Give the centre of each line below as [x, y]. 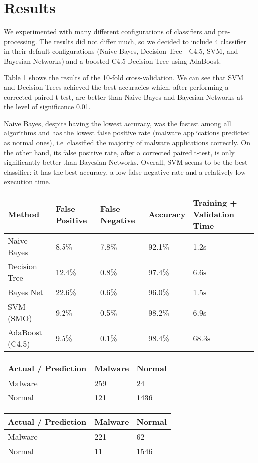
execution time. [27, 181]
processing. [21, 41]
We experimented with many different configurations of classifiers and [110, 32]
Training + [215, 203]
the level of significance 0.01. [47, 106]
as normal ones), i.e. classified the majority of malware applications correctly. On [127, 143]
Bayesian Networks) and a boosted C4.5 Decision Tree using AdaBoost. [113, 60]
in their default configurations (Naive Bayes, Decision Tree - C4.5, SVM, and [121, 51]
